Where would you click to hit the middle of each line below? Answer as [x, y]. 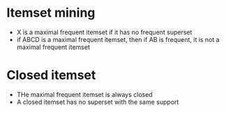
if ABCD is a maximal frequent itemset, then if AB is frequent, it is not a [118, 39]
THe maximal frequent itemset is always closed [84, 94]
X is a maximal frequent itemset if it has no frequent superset [104, 32]
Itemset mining [51, 13]
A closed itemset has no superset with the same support [98, 102]
